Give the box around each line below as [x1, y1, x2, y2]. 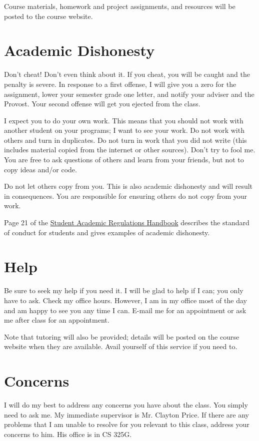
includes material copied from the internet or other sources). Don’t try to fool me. [4, 144, 255, 155]
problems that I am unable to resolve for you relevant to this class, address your [4, 419, 249, 430]
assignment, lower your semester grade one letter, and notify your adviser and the [4, 88, 254, 99]
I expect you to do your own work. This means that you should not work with [4, 115, 243, 125]
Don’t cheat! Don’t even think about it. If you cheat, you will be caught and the [4, 69, 250, 79]
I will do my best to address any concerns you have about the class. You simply [4, 400, 248, 410]
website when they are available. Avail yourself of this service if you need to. [4, 341, 237, 352]
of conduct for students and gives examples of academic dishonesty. [4, 227, 210, 237]
